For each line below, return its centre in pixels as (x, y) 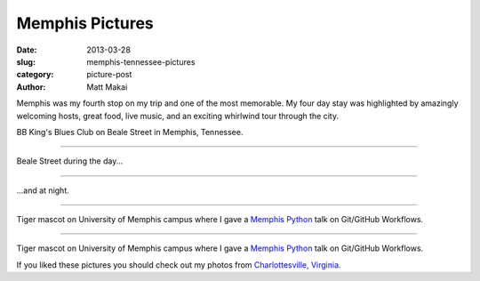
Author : (31, 87)
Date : (27, 50)
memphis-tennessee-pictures (141, 61)
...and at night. (43, 190)
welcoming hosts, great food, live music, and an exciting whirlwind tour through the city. (178, 116)
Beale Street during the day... (70, 161)
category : (35, 75)
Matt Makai (107, 87)
